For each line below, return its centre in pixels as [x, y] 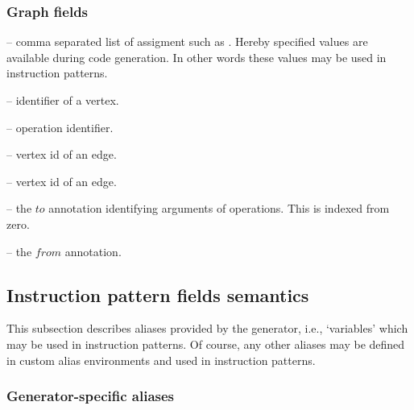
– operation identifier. [60, 127]
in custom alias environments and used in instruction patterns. [161, 360]
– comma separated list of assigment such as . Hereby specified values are [187, 41]
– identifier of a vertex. [63, 100]
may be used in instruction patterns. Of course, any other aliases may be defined [206, 344]
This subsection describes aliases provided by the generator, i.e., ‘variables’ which [207, 328]
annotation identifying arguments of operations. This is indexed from [219, 208]
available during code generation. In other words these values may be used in [197, 57]
